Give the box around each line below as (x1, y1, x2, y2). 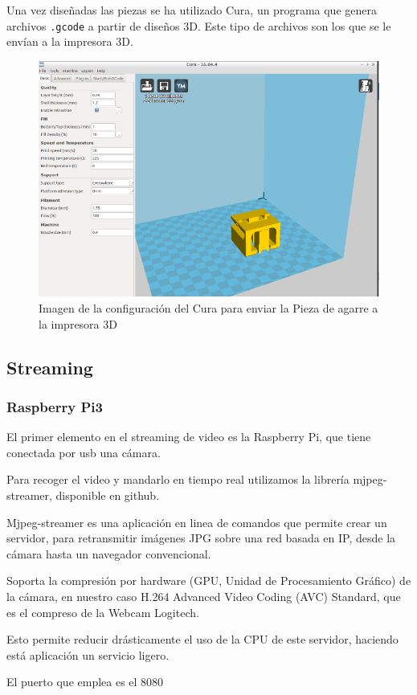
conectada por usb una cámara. (6, 444, 161, 460)
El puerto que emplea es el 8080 (6, 673, 164, 690)
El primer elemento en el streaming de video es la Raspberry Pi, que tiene (6, 428, 371, 445)
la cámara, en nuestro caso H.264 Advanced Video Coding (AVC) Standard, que (6, 587, 401, 604)
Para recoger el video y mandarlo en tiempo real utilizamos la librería (6, 471, 350, 488)
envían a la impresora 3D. (6, 33, 133, 50)
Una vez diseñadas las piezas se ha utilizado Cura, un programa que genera (6, 2, 377, 18)
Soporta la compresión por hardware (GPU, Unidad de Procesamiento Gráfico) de (6, 572, 411, 589)
